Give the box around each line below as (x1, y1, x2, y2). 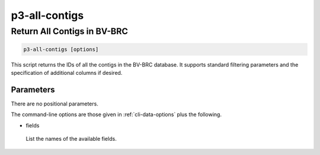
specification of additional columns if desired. (11, 70, 123, 77)
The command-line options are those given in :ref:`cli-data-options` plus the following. (11, 111, 222, 118)
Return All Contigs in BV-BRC (11, 26, 129, 37)
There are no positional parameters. (11, 100, 99, 107)
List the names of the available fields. (25, 136, 117, 143)
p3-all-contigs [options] (23, 46, 99, 52)
